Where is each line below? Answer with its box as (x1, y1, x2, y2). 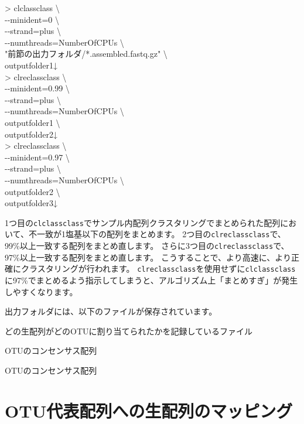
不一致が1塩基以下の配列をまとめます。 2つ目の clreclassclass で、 (28, 228, 286, 240)
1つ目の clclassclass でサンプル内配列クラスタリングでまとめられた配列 (5, 216, 281, 228)
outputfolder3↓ (5, 197, 57, 209)
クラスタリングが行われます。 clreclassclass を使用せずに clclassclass (21, 262, 296, 275)
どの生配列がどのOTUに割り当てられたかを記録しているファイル (5, 324, 253, 337)
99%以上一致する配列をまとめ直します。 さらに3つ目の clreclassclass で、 (5, 240, 289, 251)
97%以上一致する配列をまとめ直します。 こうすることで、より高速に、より (5, 251, 291, 263)
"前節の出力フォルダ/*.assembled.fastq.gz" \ (5, 47, 168, 60)
